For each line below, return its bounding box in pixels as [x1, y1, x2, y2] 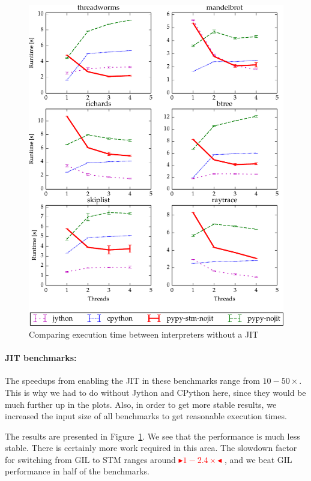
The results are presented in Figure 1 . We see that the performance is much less [5, 429, 300, 442]
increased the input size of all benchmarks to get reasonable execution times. [5, 410, 287, 422]
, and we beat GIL [224, 453, 292, 465]
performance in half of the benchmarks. [5, 465, 149, 477]
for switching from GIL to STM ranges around [5, 453, 176, 465]
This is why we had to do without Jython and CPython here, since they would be [5, 386, 306, 398]
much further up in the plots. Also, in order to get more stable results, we [5, 398, 277, 410]
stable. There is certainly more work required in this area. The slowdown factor [5, 441, 297, 454]
